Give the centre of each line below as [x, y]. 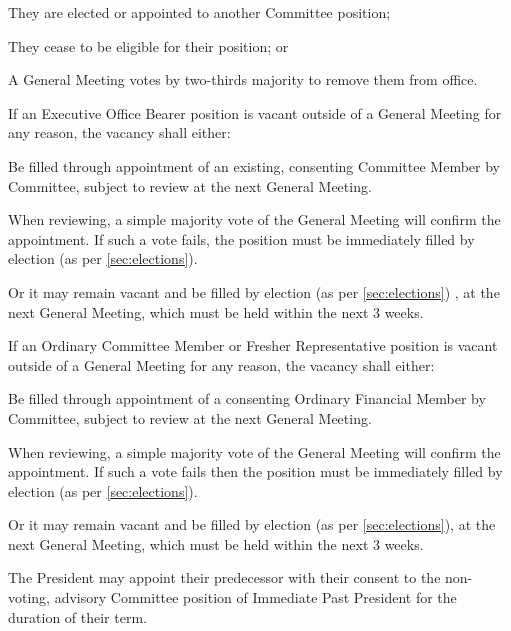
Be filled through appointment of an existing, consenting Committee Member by [254, 165]
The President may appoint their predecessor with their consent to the [224, 577]
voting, [29, 597]
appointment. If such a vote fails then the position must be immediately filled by [255, 471]
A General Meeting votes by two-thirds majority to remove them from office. [243, 79]
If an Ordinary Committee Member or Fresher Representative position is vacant [253, 345]
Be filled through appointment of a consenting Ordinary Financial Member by [247, 398]
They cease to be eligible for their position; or [148, 45]
